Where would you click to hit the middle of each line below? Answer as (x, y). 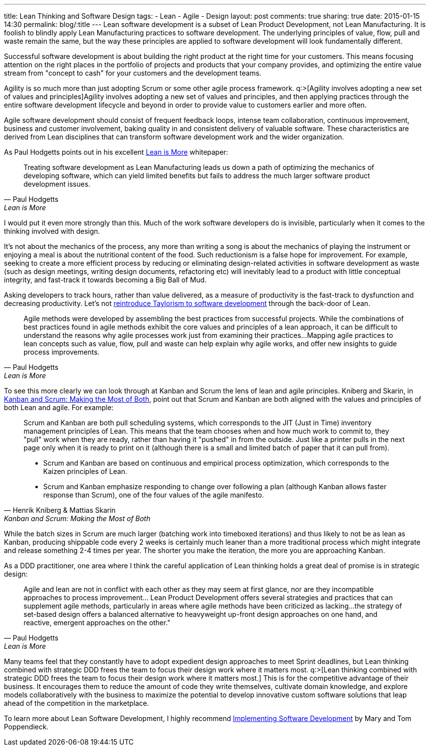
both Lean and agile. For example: (59, 407)
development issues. (57, 184)
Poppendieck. (26, 727)
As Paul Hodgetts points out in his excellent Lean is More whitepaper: (116, 152)
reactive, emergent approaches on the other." (97, 623)
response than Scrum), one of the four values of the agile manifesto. (154, 495)
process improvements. (62, 352)
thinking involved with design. (52, 231)
